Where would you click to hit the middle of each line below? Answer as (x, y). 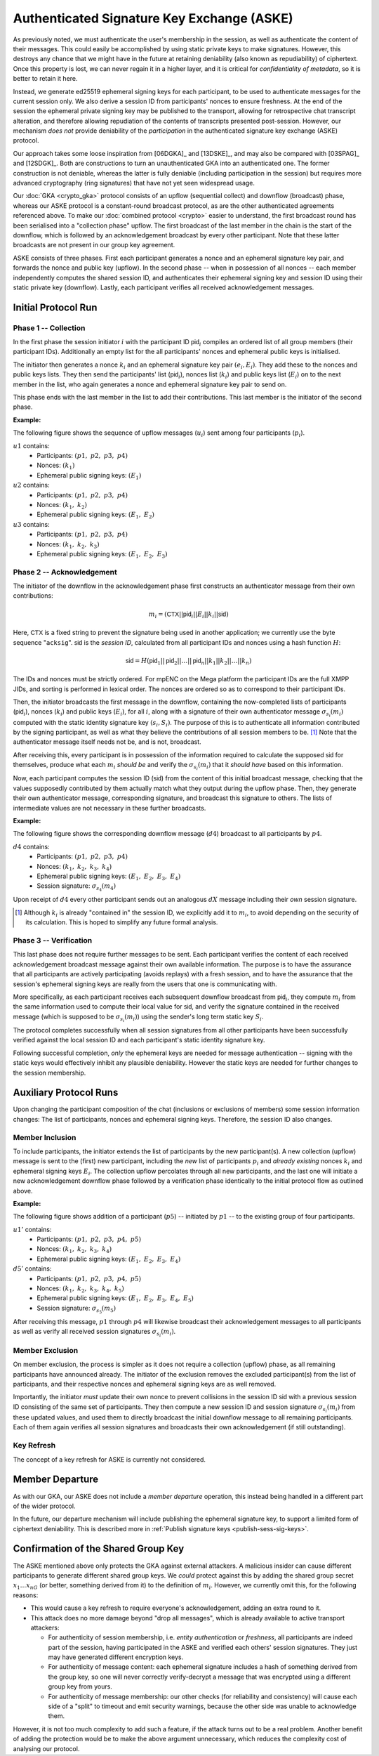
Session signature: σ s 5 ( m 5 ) (76, 1309)
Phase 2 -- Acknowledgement (65, 572)
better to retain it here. (45, 79)
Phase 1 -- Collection (49, 328)
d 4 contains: (31, 846)
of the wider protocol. (44, 1506)
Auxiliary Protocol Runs (66, 1093)
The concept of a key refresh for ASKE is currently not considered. (109, 1459)
